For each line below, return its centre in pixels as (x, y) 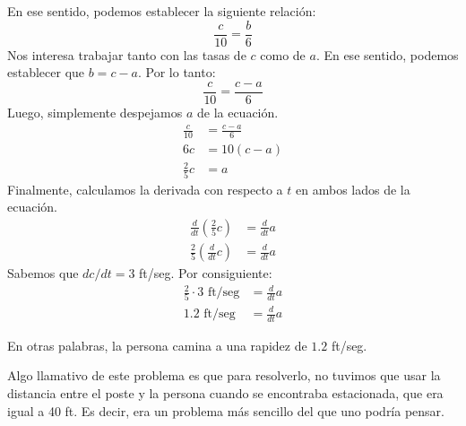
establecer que (46, 72)
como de (283, 54)
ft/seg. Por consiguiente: (206, 273)
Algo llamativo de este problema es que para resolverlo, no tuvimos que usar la (224, 375)
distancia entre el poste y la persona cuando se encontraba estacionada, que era (225, 393)
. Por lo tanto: (177, 72)
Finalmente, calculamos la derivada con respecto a (145, 189)
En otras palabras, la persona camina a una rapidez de (157, 345)
